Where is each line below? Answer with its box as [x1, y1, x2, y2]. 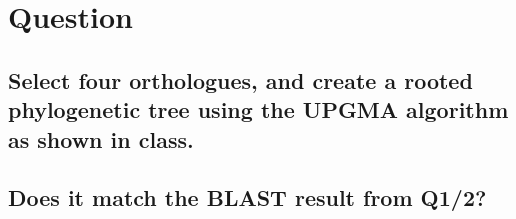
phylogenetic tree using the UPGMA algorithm [8, 94, 509, 125]
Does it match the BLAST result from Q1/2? [8, 182, 487, 213]
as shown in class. [8, 123, 194, 154]
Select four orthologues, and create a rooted [8, 64, 473, 95]
